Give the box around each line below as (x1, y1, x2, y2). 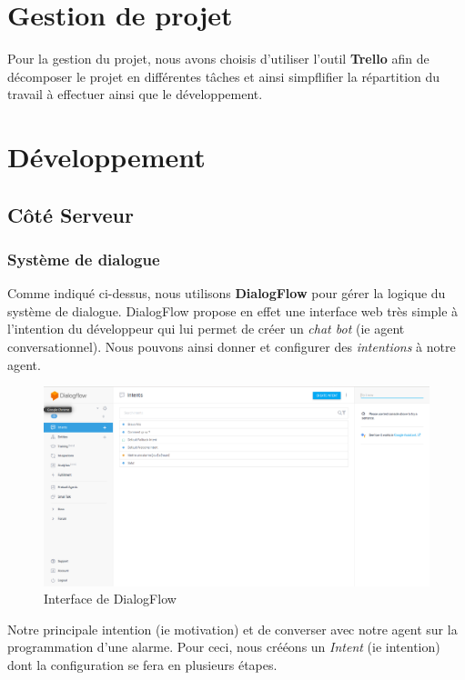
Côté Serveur (7, 200, 134, 228)
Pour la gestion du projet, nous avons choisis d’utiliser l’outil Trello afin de (7, 49, 430, 68)
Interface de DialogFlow (44, 589, 177, 608)
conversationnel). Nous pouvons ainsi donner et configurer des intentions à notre (7, 337, 456, 356)
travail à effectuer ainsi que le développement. (7, 85, 263, 104)
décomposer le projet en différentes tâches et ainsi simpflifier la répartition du (7, 66, 440, 85)
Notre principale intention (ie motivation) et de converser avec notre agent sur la (7, 619, 458, 638)
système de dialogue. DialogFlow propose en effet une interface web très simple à (7, 301, 459, 320)
